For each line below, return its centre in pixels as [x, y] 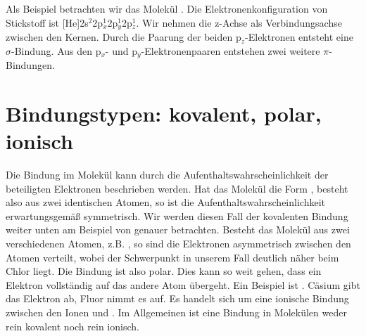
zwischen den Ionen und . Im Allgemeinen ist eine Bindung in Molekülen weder [176, 312]
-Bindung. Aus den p [56, 50]
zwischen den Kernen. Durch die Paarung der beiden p [124, 37]
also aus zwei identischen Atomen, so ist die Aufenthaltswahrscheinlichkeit [165, 202]
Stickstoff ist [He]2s [47, 22]
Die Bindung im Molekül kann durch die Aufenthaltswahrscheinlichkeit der [167, 174]
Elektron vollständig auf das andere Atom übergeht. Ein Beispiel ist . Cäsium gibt [183, 284]
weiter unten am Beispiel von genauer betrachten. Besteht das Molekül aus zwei [178, 230]
